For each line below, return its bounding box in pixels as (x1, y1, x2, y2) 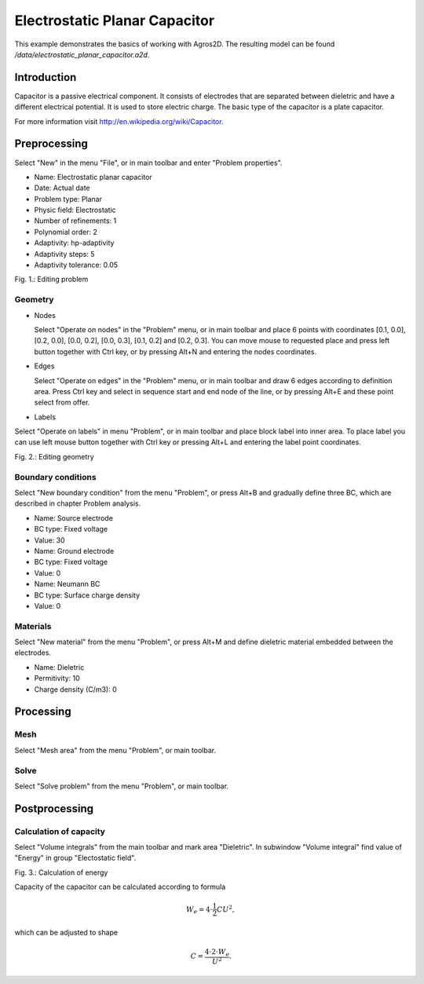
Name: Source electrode (34, 513, 114, 522)
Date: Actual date (34, 183, 90, 192)
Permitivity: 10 (34, 674, 80, 683)
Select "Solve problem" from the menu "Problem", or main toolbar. (14, 781, 229, 791)
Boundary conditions (14, 471, 97, 482)
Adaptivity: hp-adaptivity (34, 238, 115, 247)
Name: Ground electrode (34, 546, 115, 555)
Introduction (14, 71, 77, 84)
